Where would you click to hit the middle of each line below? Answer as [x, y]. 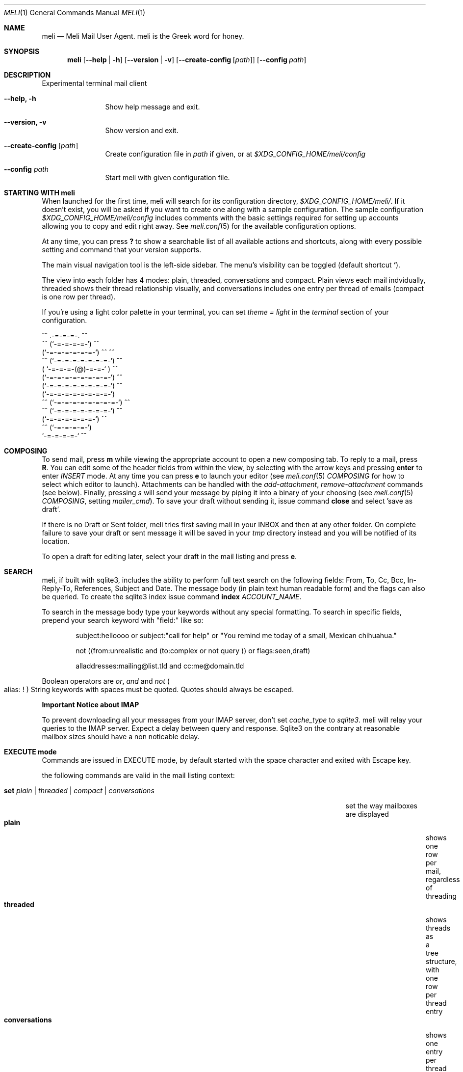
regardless [443, 879]
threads [438, 928]
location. [56, 541]
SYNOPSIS [22, 51]
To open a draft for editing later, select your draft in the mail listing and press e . [169, 556]
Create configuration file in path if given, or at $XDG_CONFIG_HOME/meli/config [235, 154]
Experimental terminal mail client [94, 83]
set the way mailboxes [381, 806]
